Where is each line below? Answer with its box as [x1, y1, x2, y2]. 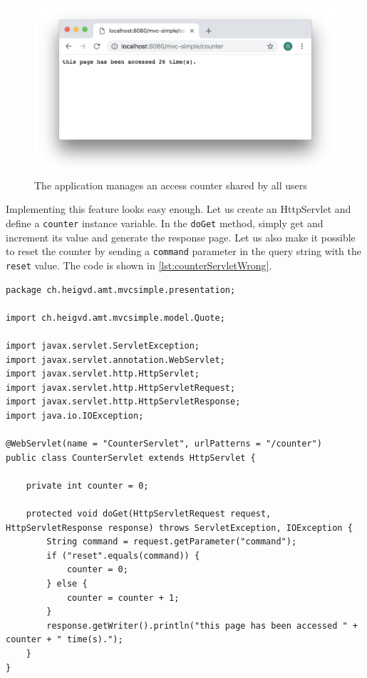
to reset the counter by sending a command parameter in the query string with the [6, 244, 361, 259]
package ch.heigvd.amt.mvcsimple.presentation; [6, 284, 236, 295]
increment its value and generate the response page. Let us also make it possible [6, 229, 356, 244]
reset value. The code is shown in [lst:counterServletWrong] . [6, 257, 272, 272]
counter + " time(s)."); [6, 634, 123, 645]
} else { [46, 579, 88, 589]
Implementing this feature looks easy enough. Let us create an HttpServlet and [6, 201, 351, 216]
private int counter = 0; [26, 480, 149, 491]
